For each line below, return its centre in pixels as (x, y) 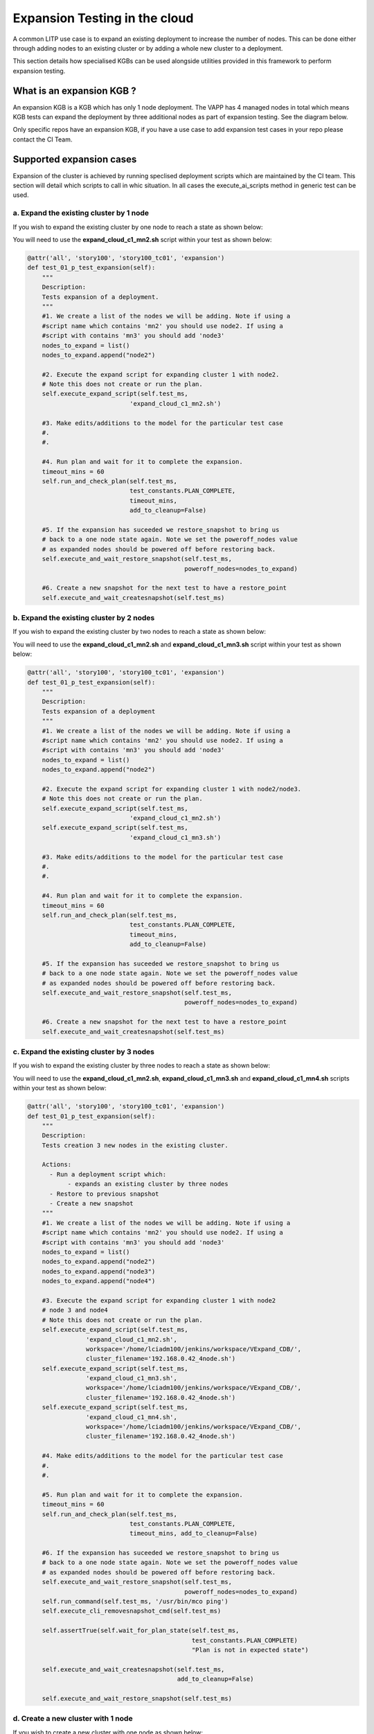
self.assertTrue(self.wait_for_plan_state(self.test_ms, (141, 1631)
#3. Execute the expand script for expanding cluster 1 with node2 (159, 1300)
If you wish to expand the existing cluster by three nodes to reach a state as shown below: (141, 1065)
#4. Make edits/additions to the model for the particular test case (162, 1456)
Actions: (57, 1165)
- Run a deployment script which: (108, 1174)
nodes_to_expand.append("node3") (99, 1271)
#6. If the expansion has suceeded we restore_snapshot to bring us (161, 1553)
